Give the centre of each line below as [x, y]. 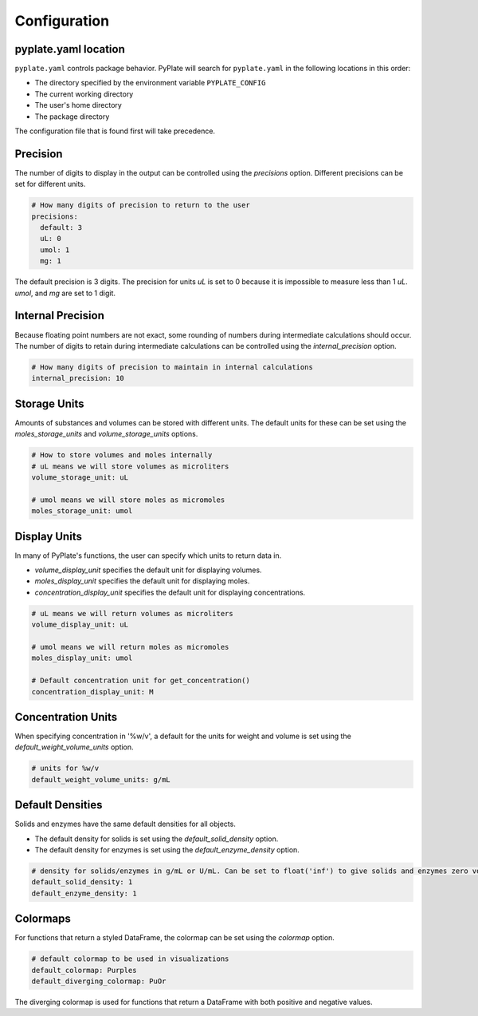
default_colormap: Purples [84, 970]
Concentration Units [66, 717]
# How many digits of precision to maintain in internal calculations [172, 367]
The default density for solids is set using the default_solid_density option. [157, 839]
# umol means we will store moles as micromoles [128, 500]
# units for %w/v [65, 769]
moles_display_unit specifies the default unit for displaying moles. [142, 581]
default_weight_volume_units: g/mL [101, 779]
